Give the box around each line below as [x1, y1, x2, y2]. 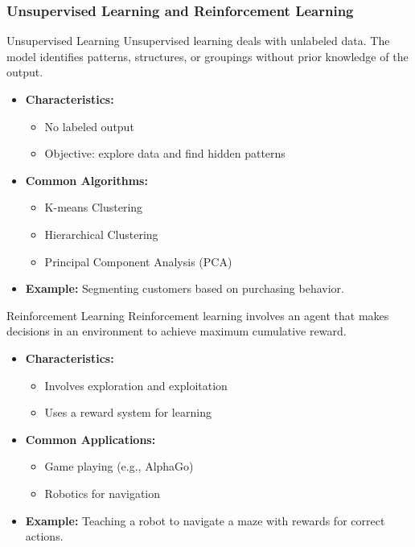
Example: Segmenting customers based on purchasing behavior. [25, 280, 344, 297]
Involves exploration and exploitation [44, 376, 228, 393]
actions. [25, 528, 64, 545]
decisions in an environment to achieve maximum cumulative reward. [6, 323, 347, 339]
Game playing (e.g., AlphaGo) [44, 458, 194, 475]
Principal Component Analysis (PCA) [44, 253, 232, 269]
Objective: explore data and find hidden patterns [44, 145, 286, 162]
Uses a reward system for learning [44, 404, 212, 421]
